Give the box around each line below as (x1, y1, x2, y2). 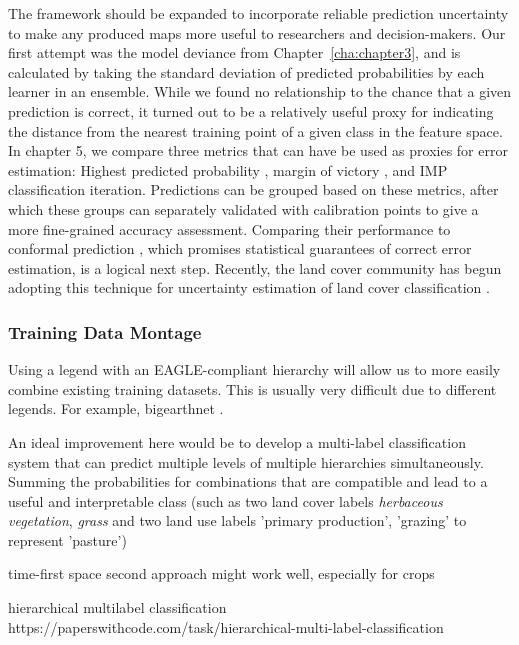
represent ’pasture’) (8, 529, 127, 550)
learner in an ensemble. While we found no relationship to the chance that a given (8, 81, 512, 102)
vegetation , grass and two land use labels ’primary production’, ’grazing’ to (8, 510, 467, 531)
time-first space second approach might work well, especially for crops (8, 563, 435, 584)
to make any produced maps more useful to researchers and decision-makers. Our (8, 22, 506, 43)
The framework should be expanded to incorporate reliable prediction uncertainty (8, 3, 509, 23)
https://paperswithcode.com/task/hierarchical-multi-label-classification (8, 616, 444, 637)
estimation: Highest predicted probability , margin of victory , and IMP (8, 159, 448, 180)
